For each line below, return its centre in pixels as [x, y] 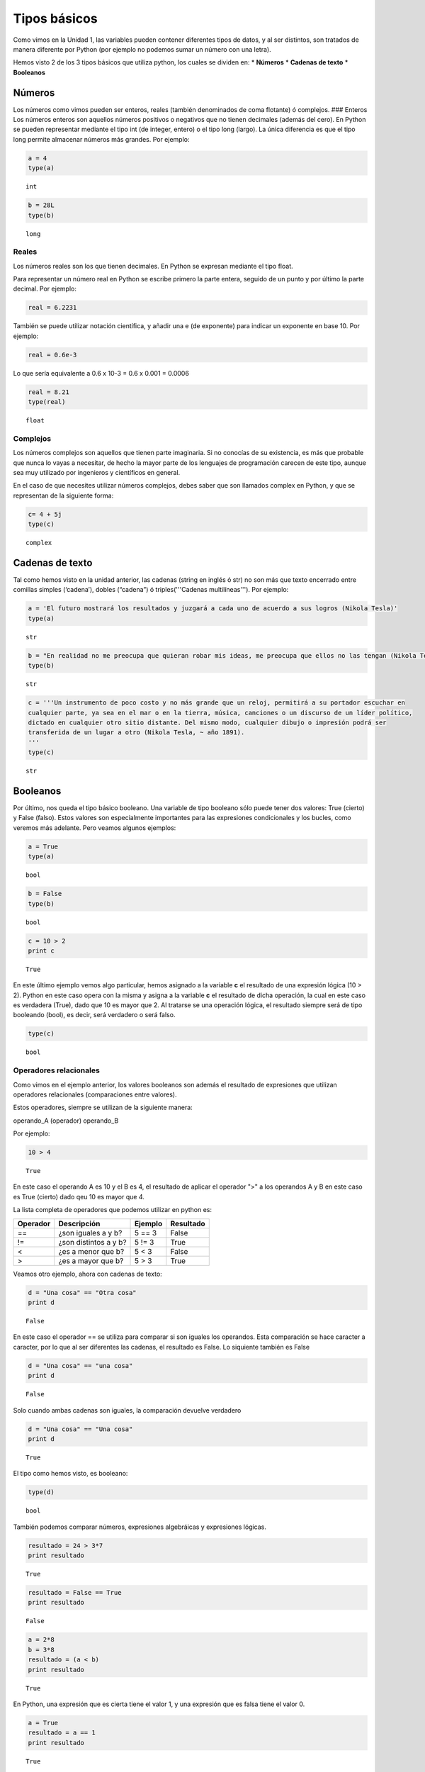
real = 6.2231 [52, 308]
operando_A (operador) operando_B [66, 1121]
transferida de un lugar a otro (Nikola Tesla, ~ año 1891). [136, 733]
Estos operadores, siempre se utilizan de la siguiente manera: [103, 1107]
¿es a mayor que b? [91, 1260]
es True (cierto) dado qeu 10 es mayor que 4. [79, 1196]
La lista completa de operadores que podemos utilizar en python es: [113, 1210]
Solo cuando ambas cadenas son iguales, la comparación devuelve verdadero [127, 1410]
